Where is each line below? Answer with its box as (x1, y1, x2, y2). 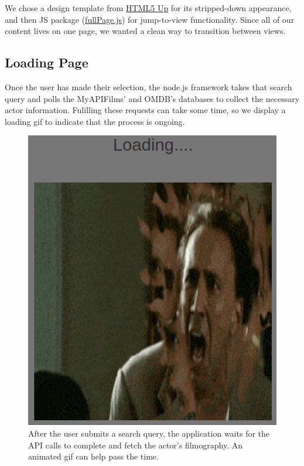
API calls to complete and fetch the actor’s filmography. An (28, 438, 242, 451)
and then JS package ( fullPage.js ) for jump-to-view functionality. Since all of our (5, 13, 295, 25)
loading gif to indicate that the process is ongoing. (5, 115, 185, 127)
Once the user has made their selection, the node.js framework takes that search (5, 80, 292, 93)
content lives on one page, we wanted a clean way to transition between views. (5, 25, 286, 37)
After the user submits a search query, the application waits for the (28, 427, 270, 439)
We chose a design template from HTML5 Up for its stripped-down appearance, (5, 2, 292, 13)
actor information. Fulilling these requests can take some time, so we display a (5, 104, 286, 116)
